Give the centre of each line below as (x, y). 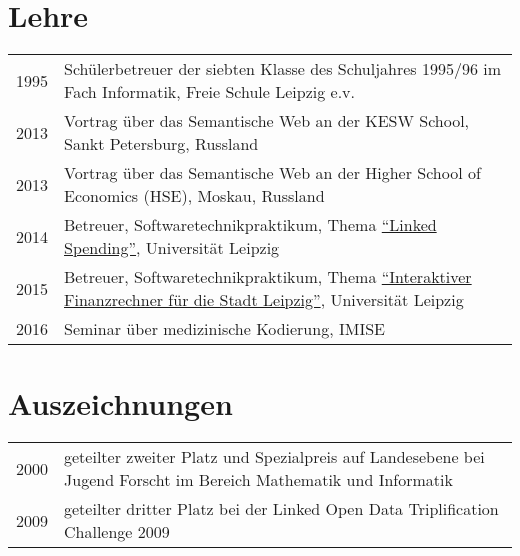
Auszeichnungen (120, 403)
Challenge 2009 (117, 532)
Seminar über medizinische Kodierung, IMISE (224, 329)
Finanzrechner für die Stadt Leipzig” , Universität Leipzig (264, 300)
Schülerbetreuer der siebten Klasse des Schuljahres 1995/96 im (283, 69)
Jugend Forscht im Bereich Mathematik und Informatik (258, 480)
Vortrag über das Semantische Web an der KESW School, (267, 121)
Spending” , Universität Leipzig (172, 248)
